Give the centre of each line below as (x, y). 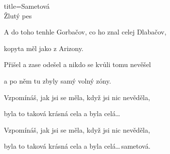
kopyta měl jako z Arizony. (44, 48)
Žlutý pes (18, 15)
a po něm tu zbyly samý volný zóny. (58, 80)
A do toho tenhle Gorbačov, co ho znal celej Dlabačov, (85, 32)
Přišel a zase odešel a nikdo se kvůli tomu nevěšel (77, 64)
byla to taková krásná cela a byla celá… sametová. (77, 146)
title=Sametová (27, 6)
